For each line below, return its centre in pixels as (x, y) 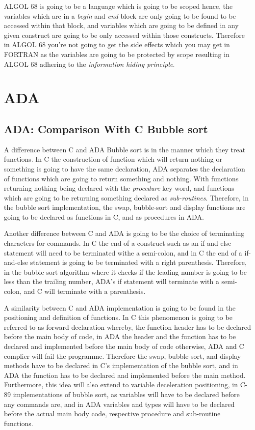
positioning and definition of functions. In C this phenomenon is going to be (118, 317)
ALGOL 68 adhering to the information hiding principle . (89, 64)
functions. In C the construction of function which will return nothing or (113, 159)
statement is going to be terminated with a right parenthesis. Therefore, (138, 262)
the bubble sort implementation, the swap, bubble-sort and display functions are (125, 207)
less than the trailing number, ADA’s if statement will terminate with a (112, 281)
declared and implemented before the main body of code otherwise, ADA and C (124, 346)
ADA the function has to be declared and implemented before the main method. (125, 375)
